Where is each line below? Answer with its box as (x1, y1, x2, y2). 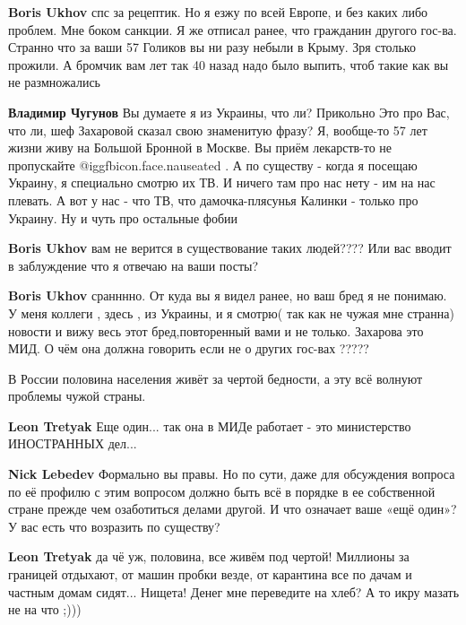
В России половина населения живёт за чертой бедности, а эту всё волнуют (8, 369, 423, 387)
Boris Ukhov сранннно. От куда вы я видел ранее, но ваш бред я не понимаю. (8, 286, 447, 305)
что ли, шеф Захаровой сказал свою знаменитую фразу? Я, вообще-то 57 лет (8, 120, 427, 139)
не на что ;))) (8, 600, 82, 619)
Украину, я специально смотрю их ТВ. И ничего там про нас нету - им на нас (8, 173, 436, 192)
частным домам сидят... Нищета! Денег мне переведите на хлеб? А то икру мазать (8, 582, 460, 601)
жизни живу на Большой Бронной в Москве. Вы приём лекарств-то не (8, 138, 393, 157)
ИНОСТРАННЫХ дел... (8, 434, 137, 453)
